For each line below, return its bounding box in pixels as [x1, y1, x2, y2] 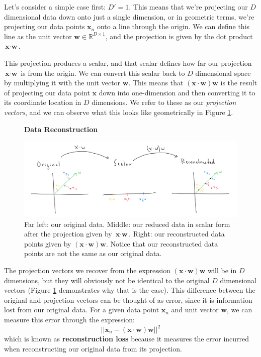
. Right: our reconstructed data [129, 228, 225, 239]
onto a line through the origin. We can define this [97, 21, 250, 32]
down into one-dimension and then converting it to [99, 87, 255, 97]
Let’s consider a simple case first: [4, 2, 106, 12]
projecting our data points [4, 21, 85, 32]
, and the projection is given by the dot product [105, 31, 253, 41]
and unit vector [171, 304, 219, 315]
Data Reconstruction [24, 124, 98, 134]
